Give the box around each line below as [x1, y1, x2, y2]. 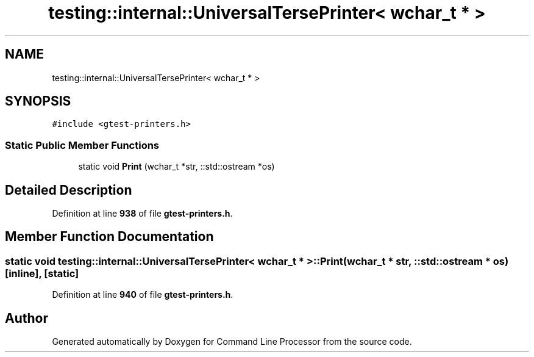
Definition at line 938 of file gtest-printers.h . [52, 208, 233, 219]
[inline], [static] [5, 267, 79, 279]
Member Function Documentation [5, 229, 214, 245]
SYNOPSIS [5, 93, 71, 109]
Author [5, 310, 48, 326]
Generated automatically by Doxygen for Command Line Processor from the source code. [52, 336, 412, 347]
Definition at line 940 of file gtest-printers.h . [52, 289, 233, 300]
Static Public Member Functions [5, 139, 160, 151]
